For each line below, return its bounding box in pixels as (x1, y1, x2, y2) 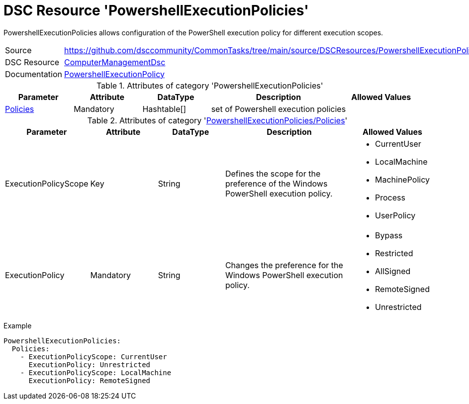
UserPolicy (375, 210, 416, 220)
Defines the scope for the (225, 168, 321, 179)
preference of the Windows (225, 178, 328, 189)
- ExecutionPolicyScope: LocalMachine (20, 368, 172, 377)
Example (3, 321, 32, 330)
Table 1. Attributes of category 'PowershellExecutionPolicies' (96, 80, 323, 91)
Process (375, 192, 405, 202)
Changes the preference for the (225, 260, 343, 270)
